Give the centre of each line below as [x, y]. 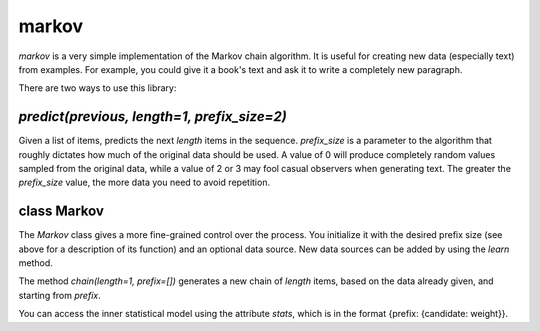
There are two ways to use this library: [97, 88]
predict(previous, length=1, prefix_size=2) [152, 116]
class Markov [61, 211]
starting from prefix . [59, 295]
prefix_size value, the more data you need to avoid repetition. [144, 182]
